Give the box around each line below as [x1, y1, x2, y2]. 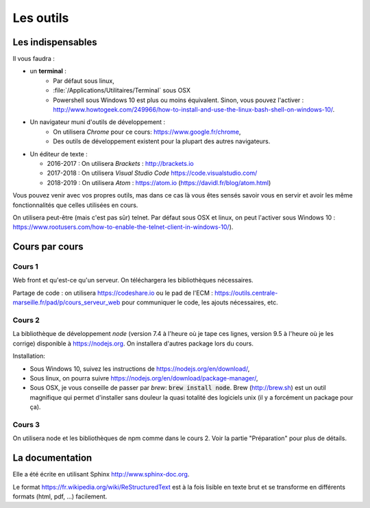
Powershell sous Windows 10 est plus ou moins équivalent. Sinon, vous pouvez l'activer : [53, 96, 304, 104]
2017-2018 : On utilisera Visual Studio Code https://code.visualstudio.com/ [47, 169, 258, 178]
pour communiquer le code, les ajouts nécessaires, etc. [121, 298, 278, 306]
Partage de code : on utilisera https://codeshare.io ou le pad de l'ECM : [12, 289, 214, 297]
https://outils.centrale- [214, 289, 278, 297]
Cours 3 [12, 420, 40, 429]
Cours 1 [12, 262, 39, 271]
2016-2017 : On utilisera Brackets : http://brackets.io [47, 159, 195, 167]
